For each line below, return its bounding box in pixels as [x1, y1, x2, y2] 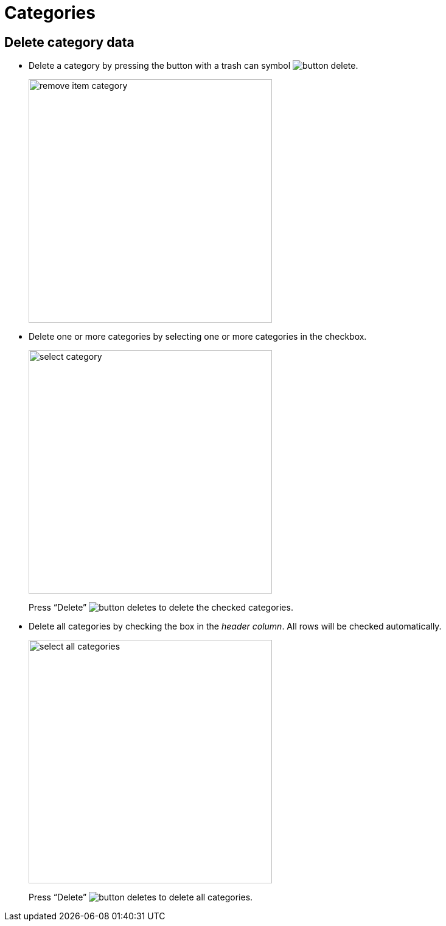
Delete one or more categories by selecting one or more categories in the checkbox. [29, 331, 367, 342]
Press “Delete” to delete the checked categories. [29, 602, 293, 613]
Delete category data [4, 34, 134, 50]
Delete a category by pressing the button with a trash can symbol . [29, 60, 358, 71]
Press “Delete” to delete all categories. [29, 892, 253, 903]
